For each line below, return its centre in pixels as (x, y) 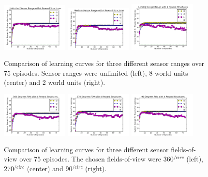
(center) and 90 (50, 168)
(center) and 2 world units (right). (55, 82)
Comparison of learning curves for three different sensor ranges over (104, 63)
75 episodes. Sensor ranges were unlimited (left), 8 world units (96, 72)
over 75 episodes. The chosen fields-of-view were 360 (97, 159)
